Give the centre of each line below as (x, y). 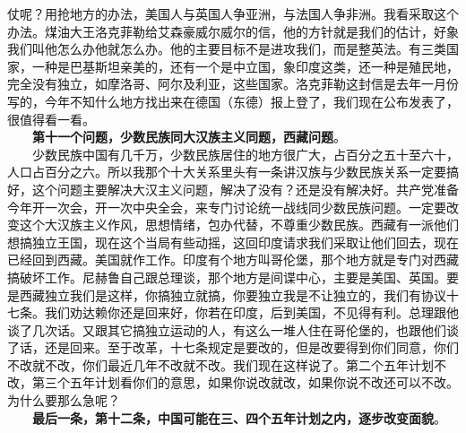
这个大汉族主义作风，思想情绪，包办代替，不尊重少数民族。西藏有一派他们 (239, 225)
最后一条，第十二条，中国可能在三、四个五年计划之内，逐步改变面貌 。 (239, 417)
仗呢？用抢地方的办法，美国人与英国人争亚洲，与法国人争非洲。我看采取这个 (233, 13)
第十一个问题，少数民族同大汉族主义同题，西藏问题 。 (189, 137)
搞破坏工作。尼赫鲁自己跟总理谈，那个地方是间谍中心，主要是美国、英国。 (227, 277)
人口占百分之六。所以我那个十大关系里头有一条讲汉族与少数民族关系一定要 (227, 172)
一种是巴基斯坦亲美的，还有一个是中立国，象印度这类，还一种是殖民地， (245, 66)
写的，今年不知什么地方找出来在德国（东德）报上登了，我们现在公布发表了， (233, 101)
